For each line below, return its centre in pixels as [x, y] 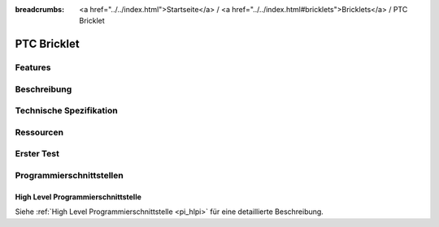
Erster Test [37, 154]
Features [33, 67]
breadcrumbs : [40, 9]
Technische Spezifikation [66, 111]
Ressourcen [39, 132]
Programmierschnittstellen [69, 175]
